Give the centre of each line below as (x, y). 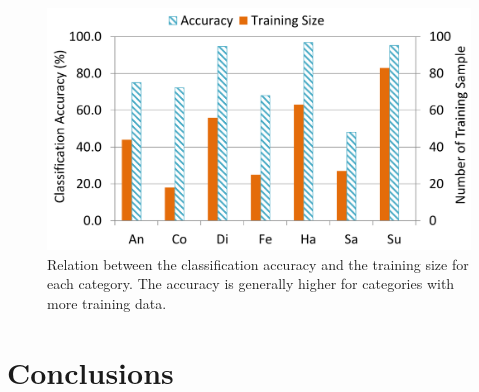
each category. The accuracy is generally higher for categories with (251, 283)
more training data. (107, 303)
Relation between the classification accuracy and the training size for (258, 263)
